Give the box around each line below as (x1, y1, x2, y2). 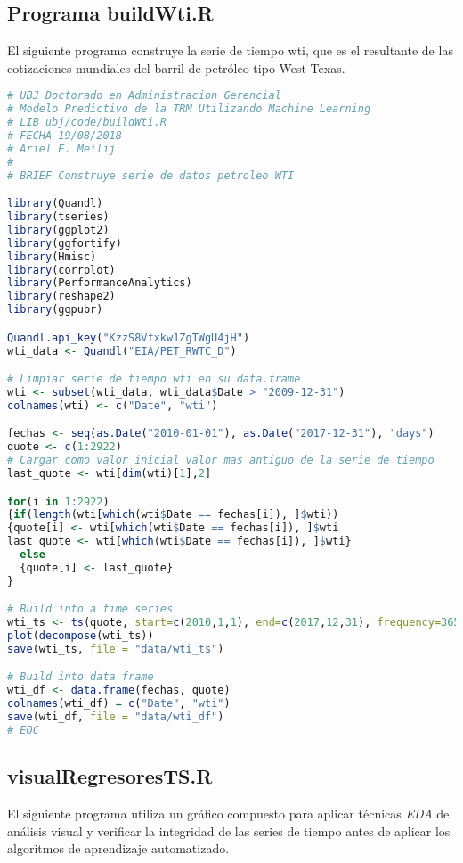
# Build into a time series (7, 603, 174, 616)
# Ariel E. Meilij (7, 142, 116, 155)
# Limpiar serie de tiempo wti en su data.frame (7, 373, 301, 386)
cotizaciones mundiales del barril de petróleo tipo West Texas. (7, 58, 345, 77)
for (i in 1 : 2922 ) (7, 495, 110, 508)
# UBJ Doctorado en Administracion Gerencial (7, 89, 281, 103)
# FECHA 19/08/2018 (7, 129, 122, 143)
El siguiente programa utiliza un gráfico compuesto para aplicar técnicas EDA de (7, 804, 450, 823)
